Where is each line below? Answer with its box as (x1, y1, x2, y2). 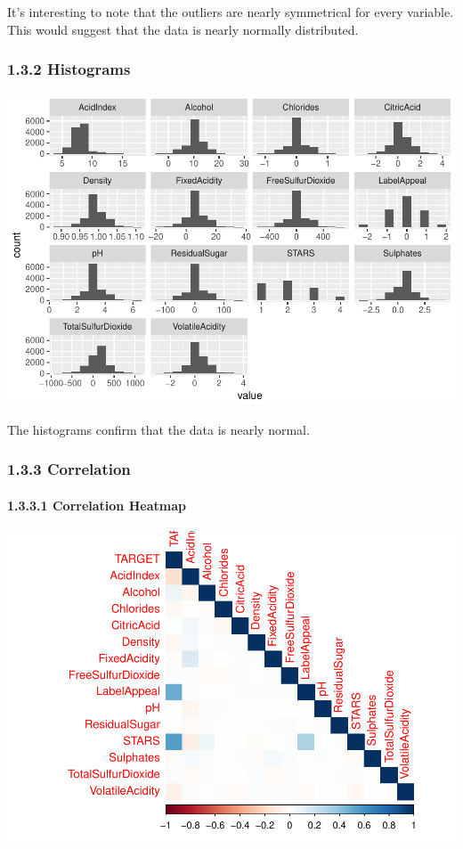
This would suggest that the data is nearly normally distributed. (7, 20, 359, 38)
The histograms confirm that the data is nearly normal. (7, 420, 310, 438)
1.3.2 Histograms (7, 58, 131, 80)
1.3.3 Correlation (7, 458, 131, 480)
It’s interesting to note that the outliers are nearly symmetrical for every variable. (7, 3, 454, 20)
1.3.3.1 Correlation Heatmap (7, 495, 186, 514)
